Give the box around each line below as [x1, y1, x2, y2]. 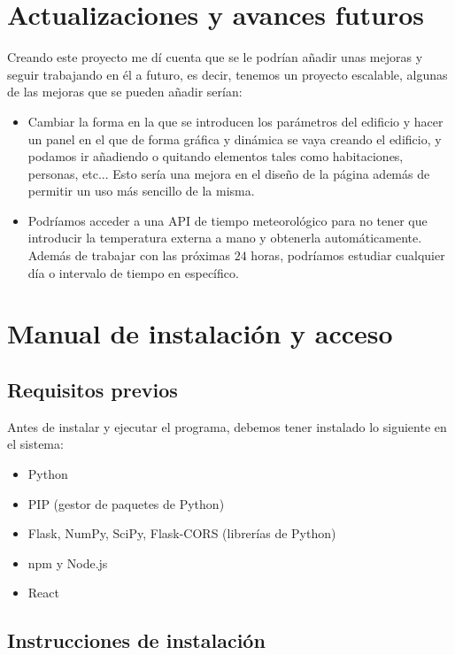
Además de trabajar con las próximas [27, 246, 231, 265]
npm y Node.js [27, 553, 108, 572]
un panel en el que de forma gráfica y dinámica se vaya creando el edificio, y [27, 129, 442, 148]
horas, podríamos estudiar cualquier [251, 246, 445, 265]
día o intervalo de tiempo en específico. [27, 263, 239, 281]
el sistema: [7, 435, 64, 453]
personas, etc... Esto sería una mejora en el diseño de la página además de [27, 164, 430, 182]
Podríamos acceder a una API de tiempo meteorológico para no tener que [27, 211, 428, 229]
